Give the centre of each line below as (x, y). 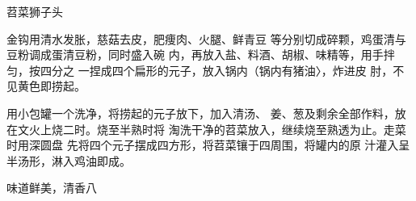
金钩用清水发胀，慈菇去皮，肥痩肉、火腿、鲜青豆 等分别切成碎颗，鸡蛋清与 (206, 38)
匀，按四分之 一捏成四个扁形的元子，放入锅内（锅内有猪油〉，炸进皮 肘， (200, 70)
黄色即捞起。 (51, 86)
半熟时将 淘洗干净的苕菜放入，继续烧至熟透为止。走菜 (263, 129)
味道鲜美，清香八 (52, 188)
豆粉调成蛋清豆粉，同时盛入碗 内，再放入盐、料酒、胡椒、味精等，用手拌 (201, 54)
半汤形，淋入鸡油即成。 (69, 160)
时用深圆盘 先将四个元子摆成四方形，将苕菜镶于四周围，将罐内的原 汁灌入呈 (208, 145)
